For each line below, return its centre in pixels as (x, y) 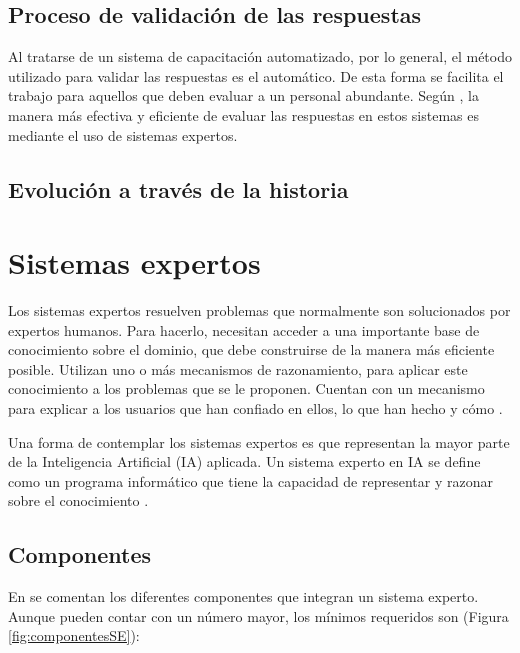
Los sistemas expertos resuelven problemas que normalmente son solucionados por (259, 310)
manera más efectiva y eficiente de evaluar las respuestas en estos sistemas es (243, 114)
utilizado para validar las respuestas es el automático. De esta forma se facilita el (256, 75)
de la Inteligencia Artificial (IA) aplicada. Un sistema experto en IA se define (244, 461)
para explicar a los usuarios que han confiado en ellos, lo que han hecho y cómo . (255, 408)
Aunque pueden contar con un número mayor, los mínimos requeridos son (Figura (258, 615)
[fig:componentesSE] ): (74, 635)
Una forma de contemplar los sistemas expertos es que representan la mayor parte (259, 441)
